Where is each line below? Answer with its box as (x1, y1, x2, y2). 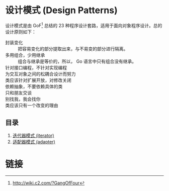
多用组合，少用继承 (5, 52, 45, 58)
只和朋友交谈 (5, 89, 32, 95)
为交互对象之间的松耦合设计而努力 (5, 71, 76, 77)
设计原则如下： (5, 29, 36, 35)
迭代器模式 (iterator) (12, 133, 54, 139)
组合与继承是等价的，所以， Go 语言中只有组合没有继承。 (18, 58, 137, 64)
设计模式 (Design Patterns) (5, 5, 118, 16)
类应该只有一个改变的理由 (5, 102, 58, 108)
